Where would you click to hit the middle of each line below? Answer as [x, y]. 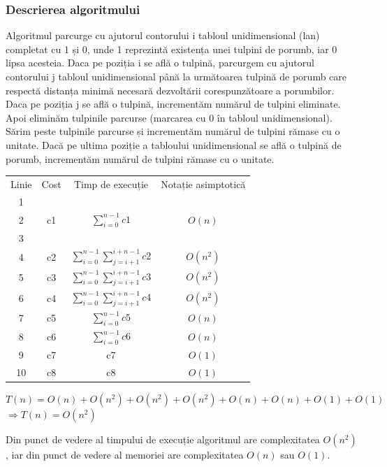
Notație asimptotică [203, 184]
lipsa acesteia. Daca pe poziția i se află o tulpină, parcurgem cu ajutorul [160, 63]
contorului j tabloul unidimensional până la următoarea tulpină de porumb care [176, 76]
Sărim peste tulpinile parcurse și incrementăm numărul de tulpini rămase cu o [173, 131]
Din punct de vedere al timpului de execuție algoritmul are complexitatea [163, 439]
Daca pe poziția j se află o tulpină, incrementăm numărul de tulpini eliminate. [173, 104]
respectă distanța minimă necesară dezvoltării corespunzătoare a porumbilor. [170, 90]
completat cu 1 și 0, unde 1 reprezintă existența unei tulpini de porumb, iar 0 [171, 49]
